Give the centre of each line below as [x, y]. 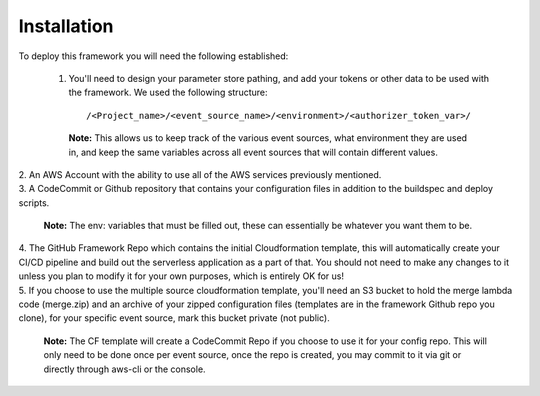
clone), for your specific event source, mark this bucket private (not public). [174, 318]
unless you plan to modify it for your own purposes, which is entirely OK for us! [181, 276]
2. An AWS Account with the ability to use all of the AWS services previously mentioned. [200, 174]
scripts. [34, 202]
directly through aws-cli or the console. [124, 369]
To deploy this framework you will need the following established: [153, 56]
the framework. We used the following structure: [168, 92]
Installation [66, 26]
